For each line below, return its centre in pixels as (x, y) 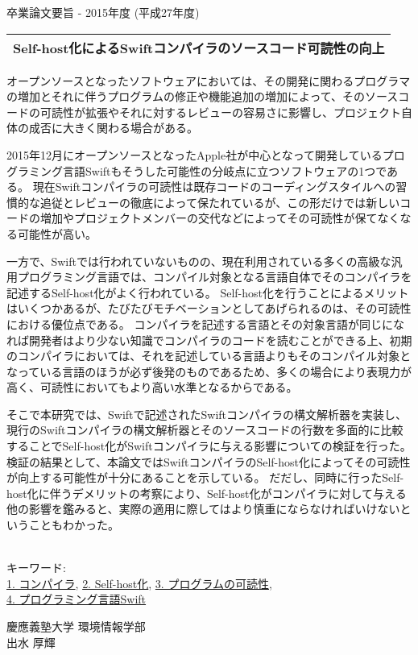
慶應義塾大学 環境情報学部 (76, 626)
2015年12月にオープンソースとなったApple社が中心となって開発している (195, 154)
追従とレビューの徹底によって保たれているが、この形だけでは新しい (220, 202)
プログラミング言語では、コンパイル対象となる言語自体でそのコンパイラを (215, 277)
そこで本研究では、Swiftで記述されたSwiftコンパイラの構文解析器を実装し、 (207, 414)
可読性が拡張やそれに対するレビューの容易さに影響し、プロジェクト (220, 112)
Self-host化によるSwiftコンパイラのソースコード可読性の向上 (199, 48)
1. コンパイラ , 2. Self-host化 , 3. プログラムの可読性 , (139, 583)
